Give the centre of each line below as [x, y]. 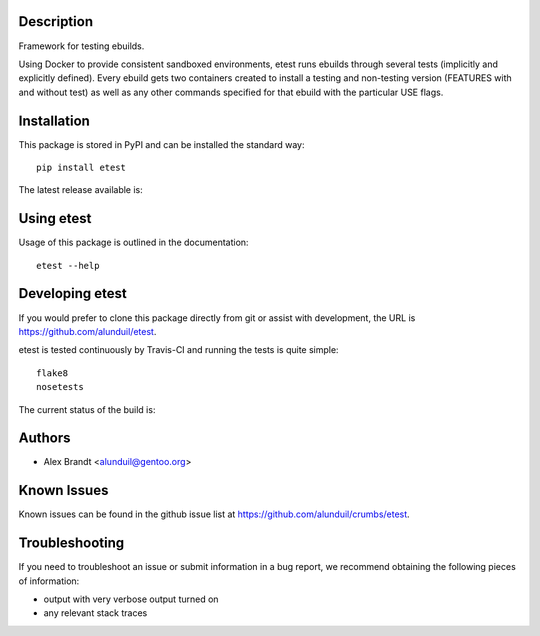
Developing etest [72, 293]
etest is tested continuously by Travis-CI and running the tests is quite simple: [178, 350]
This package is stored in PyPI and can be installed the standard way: [161, 144]
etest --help [68, 265]
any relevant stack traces [95, 613]
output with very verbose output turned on [131, 599]
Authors [44, 438]
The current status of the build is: [87, 409]
